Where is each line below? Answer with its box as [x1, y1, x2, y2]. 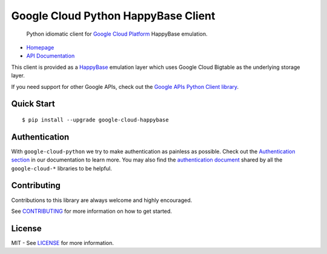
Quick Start [11, 99, 55, 109]
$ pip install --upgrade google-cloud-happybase [22, 116, 169, 123]
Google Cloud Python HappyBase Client [11, 9, 216, 22]
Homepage [26, 44, 54, 51]
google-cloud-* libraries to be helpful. [11, 164, 112, 172]
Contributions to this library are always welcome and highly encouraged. [11, 197, 193, 204]
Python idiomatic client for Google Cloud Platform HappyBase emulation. [26, 30, 208, 37]
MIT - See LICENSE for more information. [11, 239, 114, 246]
